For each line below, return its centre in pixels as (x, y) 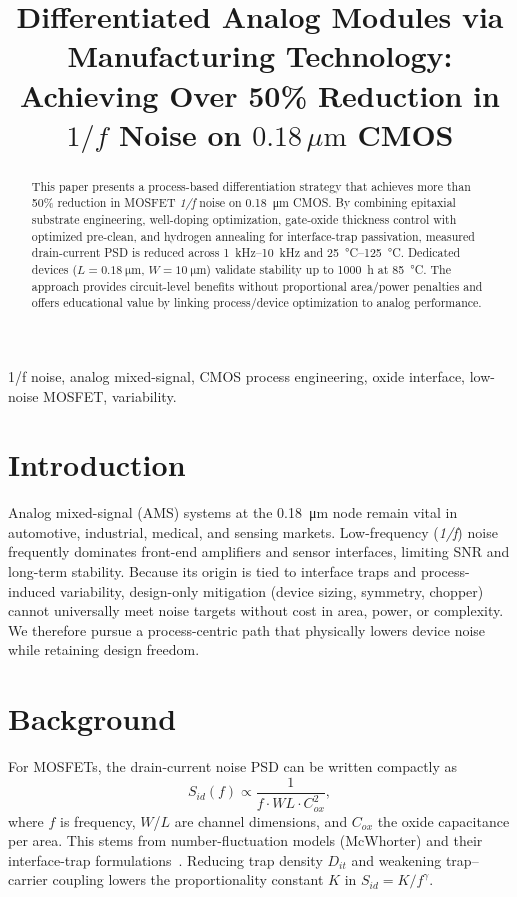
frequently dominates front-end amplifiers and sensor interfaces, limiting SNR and (259, 551)
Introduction (97, 464)
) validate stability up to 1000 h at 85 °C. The (328, 269)
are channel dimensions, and (261, 820)
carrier (28, 879)
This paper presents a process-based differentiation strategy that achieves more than (251, 185)
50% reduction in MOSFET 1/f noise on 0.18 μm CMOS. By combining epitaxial (243, 202)
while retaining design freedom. (104, 649)
